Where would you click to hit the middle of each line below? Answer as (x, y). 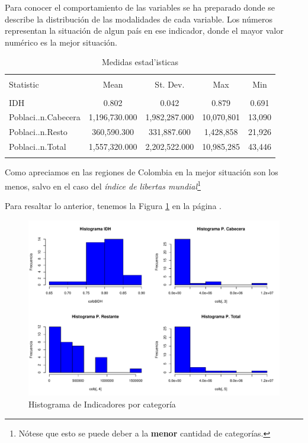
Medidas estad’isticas (140, 62)
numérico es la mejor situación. (61, 42)
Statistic (24, 84)
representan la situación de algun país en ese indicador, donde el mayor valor (144, 31)
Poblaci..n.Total (38, 147)
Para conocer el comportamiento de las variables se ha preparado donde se (140, 7)
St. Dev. (170, 84)
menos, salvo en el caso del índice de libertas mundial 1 (103, 185)
